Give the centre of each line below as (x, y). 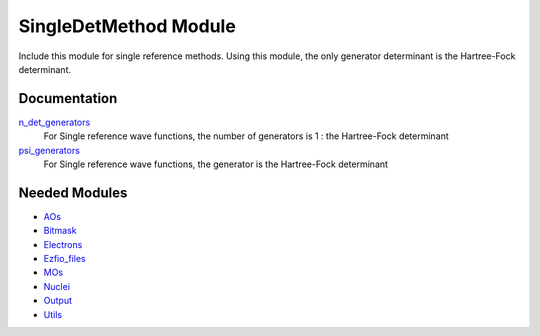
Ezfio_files (65, 259)
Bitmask (60, 231)
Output (57, 301)
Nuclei (56, 286)
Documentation (68, 98)
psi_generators (49, 150)
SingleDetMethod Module (127, 26)
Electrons (63, 244)
